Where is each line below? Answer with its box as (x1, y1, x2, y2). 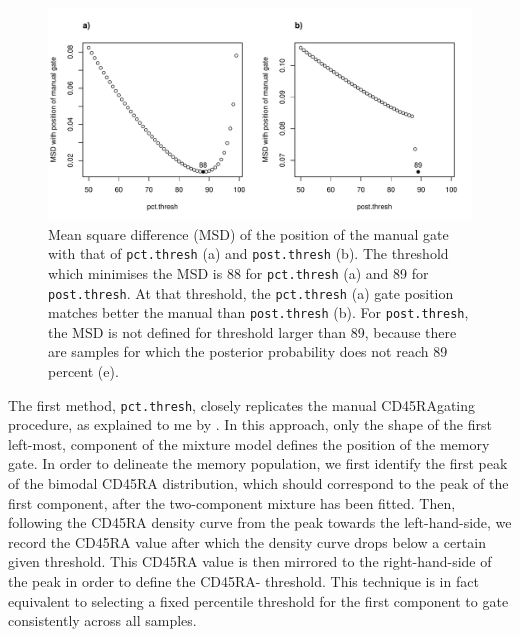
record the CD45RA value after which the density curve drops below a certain (8, 531, 486, 552)
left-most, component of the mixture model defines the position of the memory (8, 433, 490, 454)
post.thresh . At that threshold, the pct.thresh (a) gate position (48, 282, 454, 303)
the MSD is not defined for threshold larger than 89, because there (48, 321, 457, 342)
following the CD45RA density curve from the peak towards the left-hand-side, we (8, 512, 512, 533)
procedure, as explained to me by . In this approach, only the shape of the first (8, 414, 492, 435)
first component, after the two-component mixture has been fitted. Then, (8, 492, 456, 513)
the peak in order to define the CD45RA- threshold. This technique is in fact (8, 571, 479, 591)
